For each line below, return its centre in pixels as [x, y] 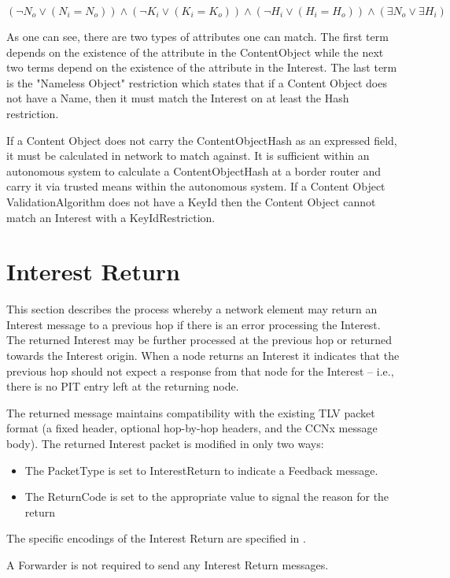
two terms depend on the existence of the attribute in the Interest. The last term [202, 67]
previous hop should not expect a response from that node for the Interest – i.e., [200, 371]
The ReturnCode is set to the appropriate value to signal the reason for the [207, 496]
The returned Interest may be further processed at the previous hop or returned [199, 340]
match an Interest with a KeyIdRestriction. [111, 217]
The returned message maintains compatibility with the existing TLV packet [191, 412]
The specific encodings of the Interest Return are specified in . [156, 538]
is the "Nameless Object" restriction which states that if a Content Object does [197, 82]
